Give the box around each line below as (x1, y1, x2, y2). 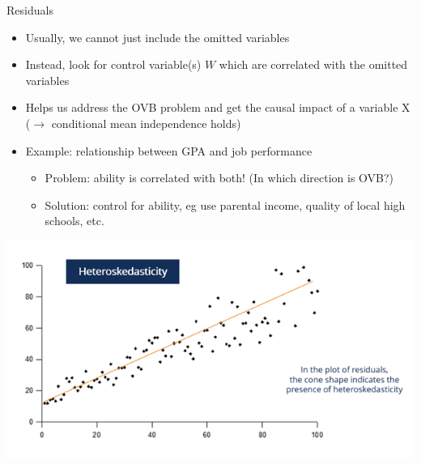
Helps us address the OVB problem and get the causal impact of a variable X (25, 99, 410, 116)
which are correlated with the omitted (219, 56, 408, 73)
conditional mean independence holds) (51, 114, 241, 131)
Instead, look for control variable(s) (25, 56, 202, 73)
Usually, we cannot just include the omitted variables (25, 28, 290, 45)
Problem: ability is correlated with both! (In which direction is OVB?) (45, 169, 394, 186)
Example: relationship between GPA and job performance (25, 142, 313, 159)
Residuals (6, 2, 53, 18)
